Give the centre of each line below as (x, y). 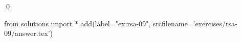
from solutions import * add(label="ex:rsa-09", (78, 23)
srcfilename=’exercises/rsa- (195, 23)
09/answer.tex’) (29, 33)
